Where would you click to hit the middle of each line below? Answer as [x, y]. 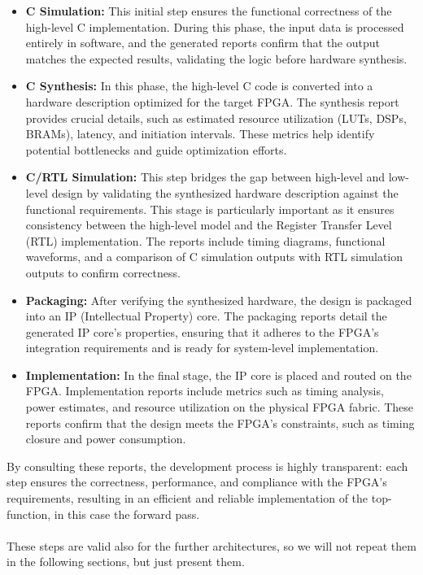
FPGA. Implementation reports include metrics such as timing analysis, [205, 391]
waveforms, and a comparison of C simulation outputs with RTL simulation [214, 257]
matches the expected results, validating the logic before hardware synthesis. [216, 58]
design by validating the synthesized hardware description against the [225, 192]
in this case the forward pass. [127, 514]
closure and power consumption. [106, 439]
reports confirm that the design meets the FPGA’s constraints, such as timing [220, 423]
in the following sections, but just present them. [126, 562]
